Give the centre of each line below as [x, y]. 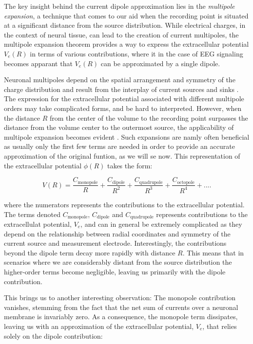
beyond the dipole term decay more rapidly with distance [90, 252]
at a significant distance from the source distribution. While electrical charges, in [125, 25]
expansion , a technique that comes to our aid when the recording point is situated [126, 15]
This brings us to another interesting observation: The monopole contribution [120, 298]
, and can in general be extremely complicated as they [161, 224]
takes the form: [130, 165]
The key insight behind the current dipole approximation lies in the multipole [119, 6]
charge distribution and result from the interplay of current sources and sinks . [121, 89]
